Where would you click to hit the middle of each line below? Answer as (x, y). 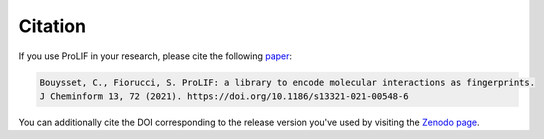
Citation (52, 26)
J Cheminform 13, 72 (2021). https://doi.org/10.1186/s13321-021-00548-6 (224, 96)
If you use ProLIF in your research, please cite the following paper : (155, 56)
